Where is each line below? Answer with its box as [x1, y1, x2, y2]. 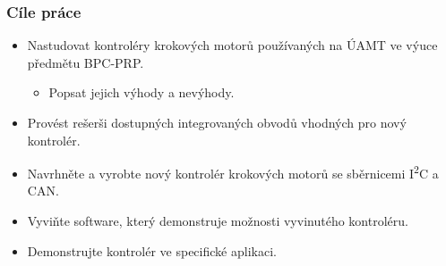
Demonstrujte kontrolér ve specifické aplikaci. [27, 241, 277, 260]
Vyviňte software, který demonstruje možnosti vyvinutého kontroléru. [27, 212, 408, 230]
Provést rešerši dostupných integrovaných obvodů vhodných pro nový [27, 113, 407, 131]
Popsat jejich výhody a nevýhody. [48, 83, 235, 102]
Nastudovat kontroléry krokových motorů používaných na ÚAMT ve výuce [27, 36, 438, 54]
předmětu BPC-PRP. [27, 53, 144, 71]
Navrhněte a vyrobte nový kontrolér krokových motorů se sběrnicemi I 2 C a [27, 162, 439, 182]
